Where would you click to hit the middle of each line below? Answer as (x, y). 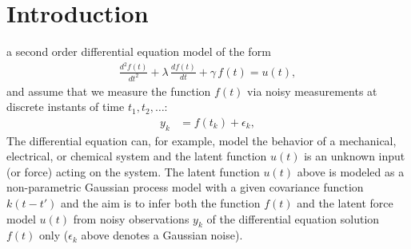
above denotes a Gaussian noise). (162, 235)
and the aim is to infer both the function (161, 202)
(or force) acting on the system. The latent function (133, 171)
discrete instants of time (66, 107)
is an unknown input (355, 156)
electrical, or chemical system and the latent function (137, 156)
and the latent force (345, 202)
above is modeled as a (351, 171)
